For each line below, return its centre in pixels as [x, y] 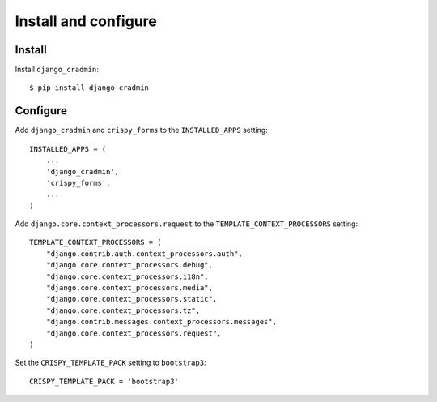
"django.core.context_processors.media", [129, 288]
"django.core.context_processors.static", [132, 299]
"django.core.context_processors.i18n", [127, 276]
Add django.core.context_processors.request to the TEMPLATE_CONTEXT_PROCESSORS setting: [187, 224]
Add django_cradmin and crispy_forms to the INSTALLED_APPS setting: [142, 130]
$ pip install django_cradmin [89, 88]
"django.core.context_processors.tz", [123, 310]
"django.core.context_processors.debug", [129, 265]
